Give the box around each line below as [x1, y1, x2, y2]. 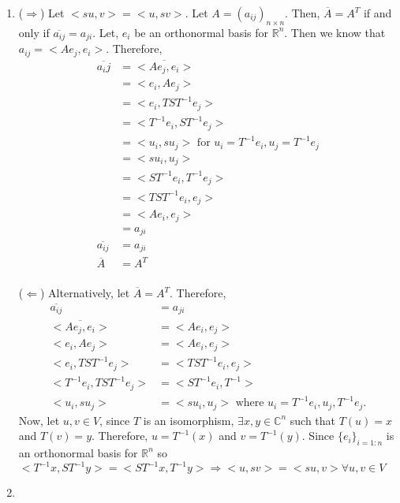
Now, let [18, 412, 60, 428]
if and [363, 5, 392, 20]
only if [18, 24, 50, 40]
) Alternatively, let [39, 285, 130, 301]
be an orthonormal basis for [134, 24, 269, 40]
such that [290, 412, 336, 428]
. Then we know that [284, 24, 386, 40]
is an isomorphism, [143, 412, 234, 428]
